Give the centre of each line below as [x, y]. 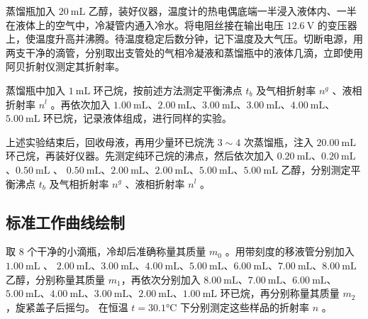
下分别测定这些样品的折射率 [244, 307]
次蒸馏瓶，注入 [278, 141]
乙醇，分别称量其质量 [55, 279]
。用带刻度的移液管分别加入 [290, 251]
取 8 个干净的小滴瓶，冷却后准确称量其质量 [106, 251]
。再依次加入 [80, 104]
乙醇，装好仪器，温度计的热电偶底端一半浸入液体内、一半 [222, 11]
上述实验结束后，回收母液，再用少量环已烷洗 [110, 141]
